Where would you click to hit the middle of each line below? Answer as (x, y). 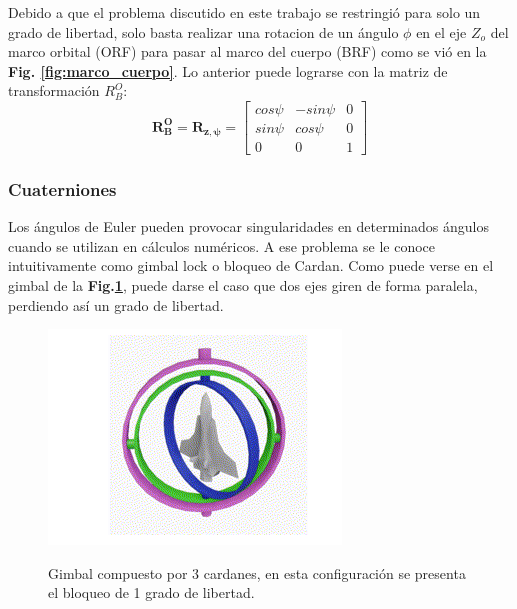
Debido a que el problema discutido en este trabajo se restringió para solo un (244, 12)
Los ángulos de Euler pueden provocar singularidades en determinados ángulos (248, 226)
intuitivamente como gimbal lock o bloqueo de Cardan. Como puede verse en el (251, 265)
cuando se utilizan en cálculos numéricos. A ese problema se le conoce (221, 245)
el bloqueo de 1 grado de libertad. (151, 592)
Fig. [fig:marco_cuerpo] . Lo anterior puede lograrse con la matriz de (228, 70)
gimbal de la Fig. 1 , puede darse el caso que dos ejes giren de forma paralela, (243, 285)
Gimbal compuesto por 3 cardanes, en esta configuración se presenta (257, 572)
